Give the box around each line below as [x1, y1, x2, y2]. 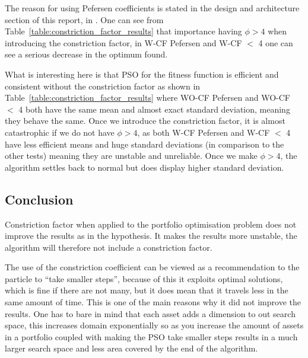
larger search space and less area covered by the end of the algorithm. [5, 342, 258, 354]
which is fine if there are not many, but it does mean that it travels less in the [5, 284, 288, 296]
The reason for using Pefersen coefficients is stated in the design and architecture [5, 2, 300, 14]
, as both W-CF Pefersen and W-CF [137, 126, 270, 138]
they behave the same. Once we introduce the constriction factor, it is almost [5, 114, 285, 127]
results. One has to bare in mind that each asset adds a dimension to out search [5, 307, 296, 319]
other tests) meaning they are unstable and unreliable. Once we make [5, 149, 258, 162]
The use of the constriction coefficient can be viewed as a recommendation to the [5, 261, 300, 273]
